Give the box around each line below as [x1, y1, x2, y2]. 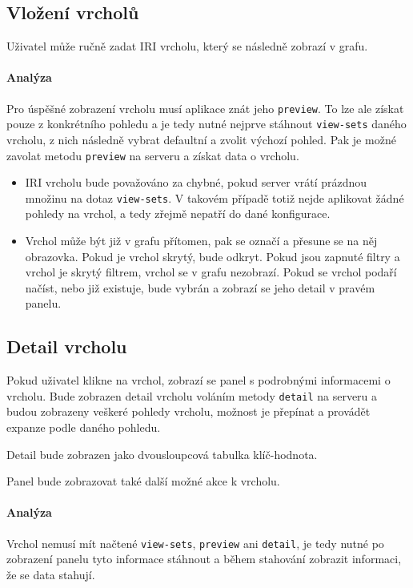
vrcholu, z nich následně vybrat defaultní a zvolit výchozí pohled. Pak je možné [6, 131, 396, 147]
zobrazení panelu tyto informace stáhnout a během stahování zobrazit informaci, [6, 550, 402, 567]
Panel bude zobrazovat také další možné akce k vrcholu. [6, 473, 280, 489]
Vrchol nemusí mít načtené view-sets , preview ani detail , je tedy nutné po [6, 534, 384, 551]
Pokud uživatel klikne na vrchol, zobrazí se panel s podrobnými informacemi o [6, 372, 391, 389]
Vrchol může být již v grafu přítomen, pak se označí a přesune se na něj [25, 232, 378, 248]
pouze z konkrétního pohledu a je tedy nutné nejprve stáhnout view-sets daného [6, 115, 407, 132]
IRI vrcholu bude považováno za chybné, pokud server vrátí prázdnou [25, 174, 367, 191]
